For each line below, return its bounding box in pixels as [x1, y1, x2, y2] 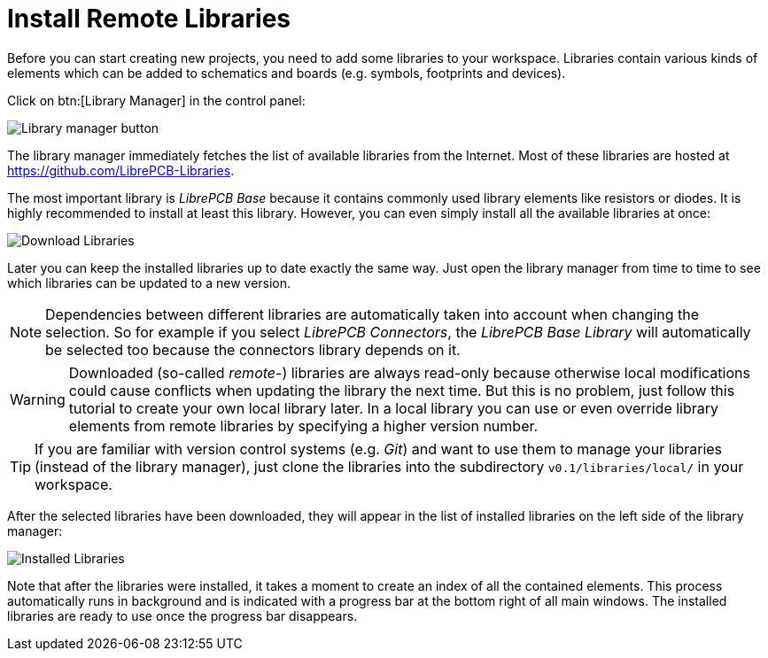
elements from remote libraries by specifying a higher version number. [68, 416, 539, 435]
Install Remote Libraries [7, 4, 291, 34]
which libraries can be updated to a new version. [7, 275, 291, 290]
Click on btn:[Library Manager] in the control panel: [7, 92, 306, 108]
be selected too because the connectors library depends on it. [45, 340, 461, 359]
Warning [10, 390, 66, 408]
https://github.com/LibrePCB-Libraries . [7, 162, 235, 178]
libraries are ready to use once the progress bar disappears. [7, 608, 358, 623]
